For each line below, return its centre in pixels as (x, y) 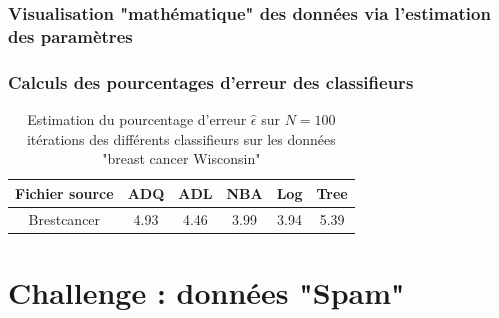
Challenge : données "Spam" (206, 291)
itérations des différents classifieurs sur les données (181, 138)
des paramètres (70, 35)
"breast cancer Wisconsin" (181, 158)
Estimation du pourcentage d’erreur (137, 118)
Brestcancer (64, 218)
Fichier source (64, 192)
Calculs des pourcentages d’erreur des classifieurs (211, 81)
